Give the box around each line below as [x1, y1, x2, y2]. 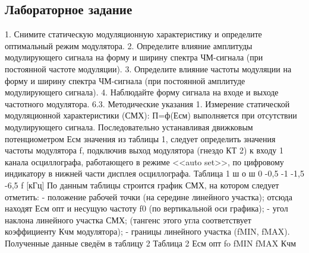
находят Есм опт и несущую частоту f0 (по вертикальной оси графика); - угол [5, 202, 288, 214]
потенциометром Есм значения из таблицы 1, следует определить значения [5, 132, 276, 145]
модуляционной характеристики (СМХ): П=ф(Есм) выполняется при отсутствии [5, 109, 297, 121]
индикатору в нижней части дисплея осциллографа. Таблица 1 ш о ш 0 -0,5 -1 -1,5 [5, 167, 304, 180]
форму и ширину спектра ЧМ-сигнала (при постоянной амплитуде [5, 74, 245, 87]
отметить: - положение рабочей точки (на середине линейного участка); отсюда [5, 190, 292, 203]
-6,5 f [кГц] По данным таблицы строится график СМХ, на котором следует [5, 178, 279, 191]
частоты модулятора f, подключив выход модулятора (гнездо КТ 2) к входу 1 [5, 144, 283, 156]
